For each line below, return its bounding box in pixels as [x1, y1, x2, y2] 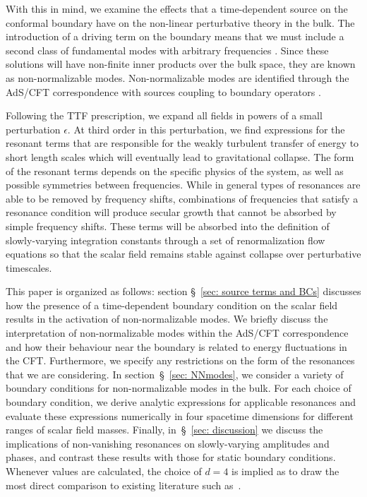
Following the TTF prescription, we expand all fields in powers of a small [6, 108, 323, 123]
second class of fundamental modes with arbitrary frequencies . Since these [6, 42, 329, 57]
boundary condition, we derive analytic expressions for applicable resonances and [6, 395, 356, 409]
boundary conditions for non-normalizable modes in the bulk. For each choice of [6, 381, 351, 395]
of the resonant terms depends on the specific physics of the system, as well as [6, 163, 344, 178]
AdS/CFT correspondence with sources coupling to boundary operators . [6, 84, 321, 99]
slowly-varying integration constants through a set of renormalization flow [6, 232, 325, 247]
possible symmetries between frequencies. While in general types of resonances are [6, 177, 361, 192]
